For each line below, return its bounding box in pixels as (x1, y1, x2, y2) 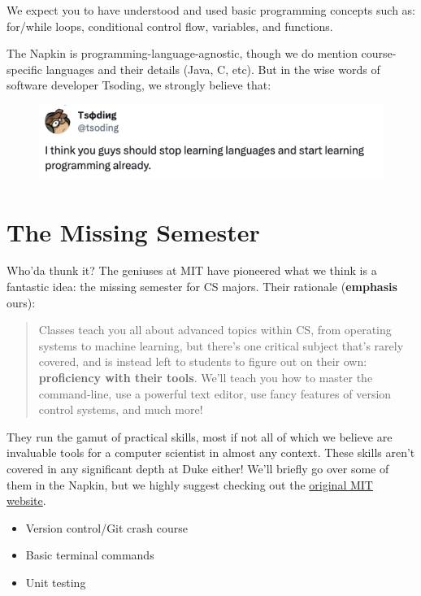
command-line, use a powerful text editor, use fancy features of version (38, 385, 392, 402)
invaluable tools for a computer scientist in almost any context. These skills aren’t (7, 444, 415, 461)
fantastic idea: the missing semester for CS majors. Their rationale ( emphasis (7, 278, 397, 295)
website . (7, 492, 46, 509)
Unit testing (25, 573, 86, 590)
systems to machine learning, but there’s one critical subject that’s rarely (38, 337, 404, 354)
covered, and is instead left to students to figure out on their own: (38, 353, 367, 370)
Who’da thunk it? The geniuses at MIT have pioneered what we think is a (7, 262, 377, 279)
